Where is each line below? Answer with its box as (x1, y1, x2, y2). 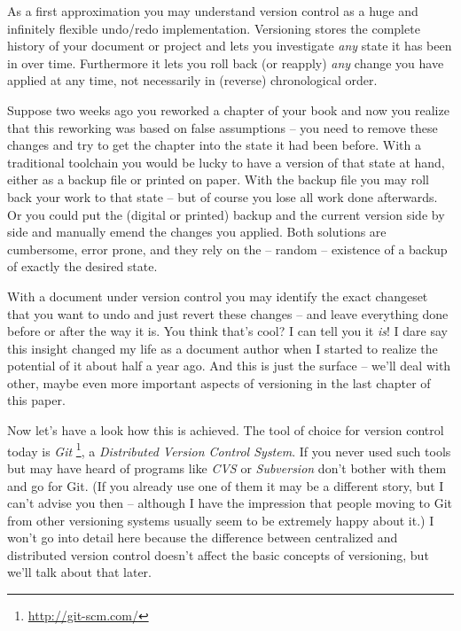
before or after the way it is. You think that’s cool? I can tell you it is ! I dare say (7, 322, 448, 340)
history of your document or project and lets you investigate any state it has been (7, 36, 452, 55)
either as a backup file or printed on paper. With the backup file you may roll (7, 170, 429, 189)
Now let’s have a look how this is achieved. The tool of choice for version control (7, 421, 444, 440)
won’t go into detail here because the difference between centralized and (7, 528, 398, 547)
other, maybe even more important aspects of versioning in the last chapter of (7, 373, 431, 392)
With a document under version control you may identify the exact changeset (7, 286, 428, 305)
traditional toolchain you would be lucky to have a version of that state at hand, (7, 152, 445, 171)
